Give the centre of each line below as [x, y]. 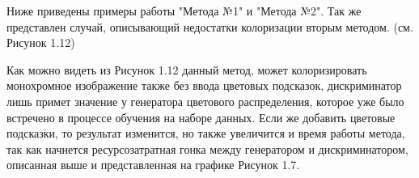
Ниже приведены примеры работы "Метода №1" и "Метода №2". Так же [184, 11]
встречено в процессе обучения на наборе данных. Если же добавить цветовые [201, 117]
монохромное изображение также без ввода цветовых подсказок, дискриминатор [204, 85]
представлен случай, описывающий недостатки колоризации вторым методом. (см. [210, 26]
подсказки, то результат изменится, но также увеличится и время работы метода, [206, 133]
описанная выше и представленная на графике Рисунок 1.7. [153, 165]
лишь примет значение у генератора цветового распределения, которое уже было [205, 101]
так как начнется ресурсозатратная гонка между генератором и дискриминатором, [207, 148]
